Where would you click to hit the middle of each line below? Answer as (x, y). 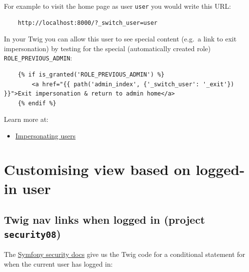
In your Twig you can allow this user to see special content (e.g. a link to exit (120, 39)
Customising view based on (97, 169)
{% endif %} (37, 103)
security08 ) (32, 233)
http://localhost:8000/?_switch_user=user (87, 23)
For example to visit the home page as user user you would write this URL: (117, 6)
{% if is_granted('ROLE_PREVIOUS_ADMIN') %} (91, 75)
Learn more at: (26, 119)
